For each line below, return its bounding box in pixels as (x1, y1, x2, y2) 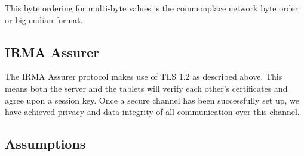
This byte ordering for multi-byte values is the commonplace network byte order (5, 2, 299, 14)
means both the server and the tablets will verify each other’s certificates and (5, 82, 288, 94)
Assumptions (5, 135, 86, 153)
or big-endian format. (5, 13, 83, 26)
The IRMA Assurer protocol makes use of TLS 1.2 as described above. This (5, 70, 282, 83)
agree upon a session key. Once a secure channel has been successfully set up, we (5, 93, 300, 106)
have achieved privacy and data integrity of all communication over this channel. (5, 105, 300, 118)
